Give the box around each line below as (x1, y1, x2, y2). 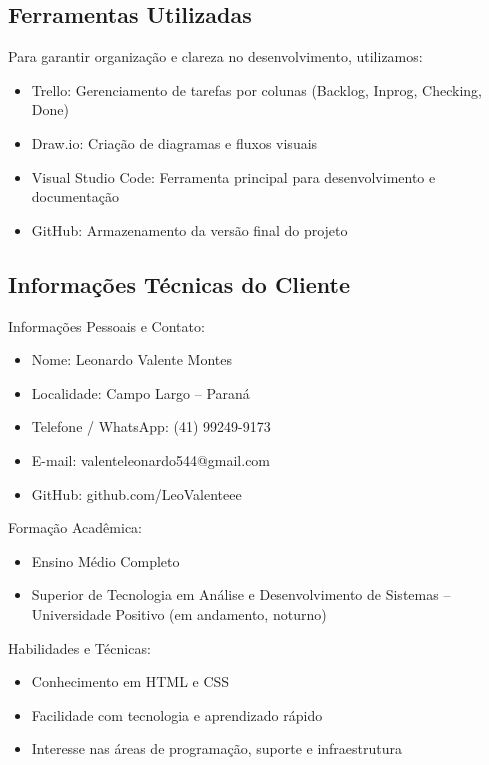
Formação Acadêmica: (8, 517, 142, 538)
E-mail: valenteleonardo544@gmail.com (31, 449, 271, 470)
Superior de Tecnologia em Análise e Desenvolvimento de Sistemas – (31, 584, 451, 605)
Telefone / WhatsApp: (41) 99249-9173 (31, 416, 271, 437)
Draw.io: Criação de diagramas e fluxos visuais (31, 132, 318, 153)
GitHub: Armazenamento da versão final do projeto (31, 219, 348, 240)
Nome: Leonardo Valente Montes (31, 349, 232, 370)
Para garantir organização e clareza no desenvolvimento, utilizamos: (8, 46, 423, 67)
